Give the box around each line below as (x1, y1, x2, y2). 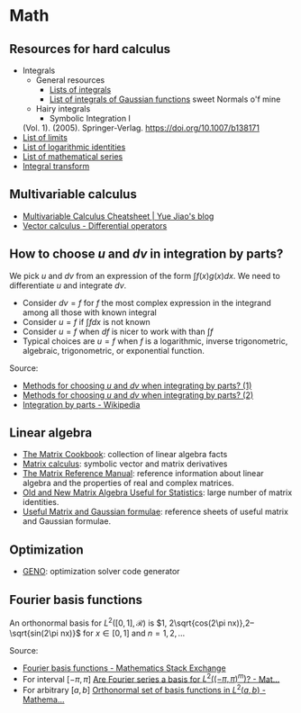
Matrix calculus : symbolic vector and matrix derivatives (22, 458, 228, 469)
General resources (35, 75, 105, 86)
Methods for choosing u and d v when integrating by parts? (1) (22, 380, 252, 391)
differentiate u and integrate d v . (9, 280, 127, 291)
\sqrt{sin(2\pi (9, 627, 59, 638)
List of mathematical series (22, 151, 123, 162)
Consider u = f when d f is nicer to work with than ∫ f (22, 326, 214, 337)
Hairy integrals (35, 104, 91, 113)
